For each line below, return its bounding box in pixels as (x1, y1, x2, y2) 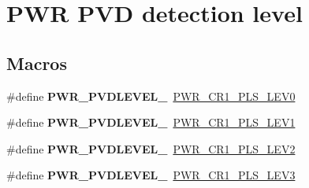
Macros (6, 50, 67, 75)
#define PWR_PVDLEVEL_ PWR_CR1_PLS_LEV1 (6, 114, 296, 131)
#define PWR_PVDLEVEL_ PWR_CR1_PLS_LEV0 (6, 87, 296, 104)
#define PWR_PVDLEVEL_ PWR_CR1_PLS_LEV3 (6, 167, 296, 183)
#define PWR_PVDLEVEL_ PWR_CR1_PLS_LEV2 (6, 140, 296, 157)
